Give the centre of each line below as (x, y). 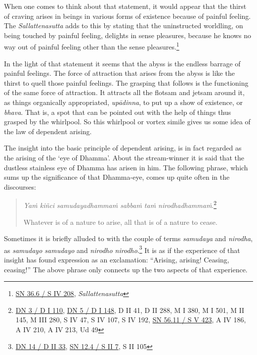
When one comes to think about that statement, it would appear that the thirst (125, 6)
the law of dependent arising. (48, 131)
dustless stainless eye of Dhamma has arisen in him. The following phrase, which (126, 167)
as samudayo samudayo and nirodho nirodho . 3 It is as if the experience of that (122, 249)
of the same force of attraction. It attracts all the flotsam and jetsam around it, (124, 92)
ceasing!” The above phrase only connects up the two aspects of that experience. (126, 269)
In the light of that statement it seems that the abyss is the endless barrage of (122, 63)
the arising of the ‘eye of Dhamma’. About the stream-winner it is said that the (124, 157)
